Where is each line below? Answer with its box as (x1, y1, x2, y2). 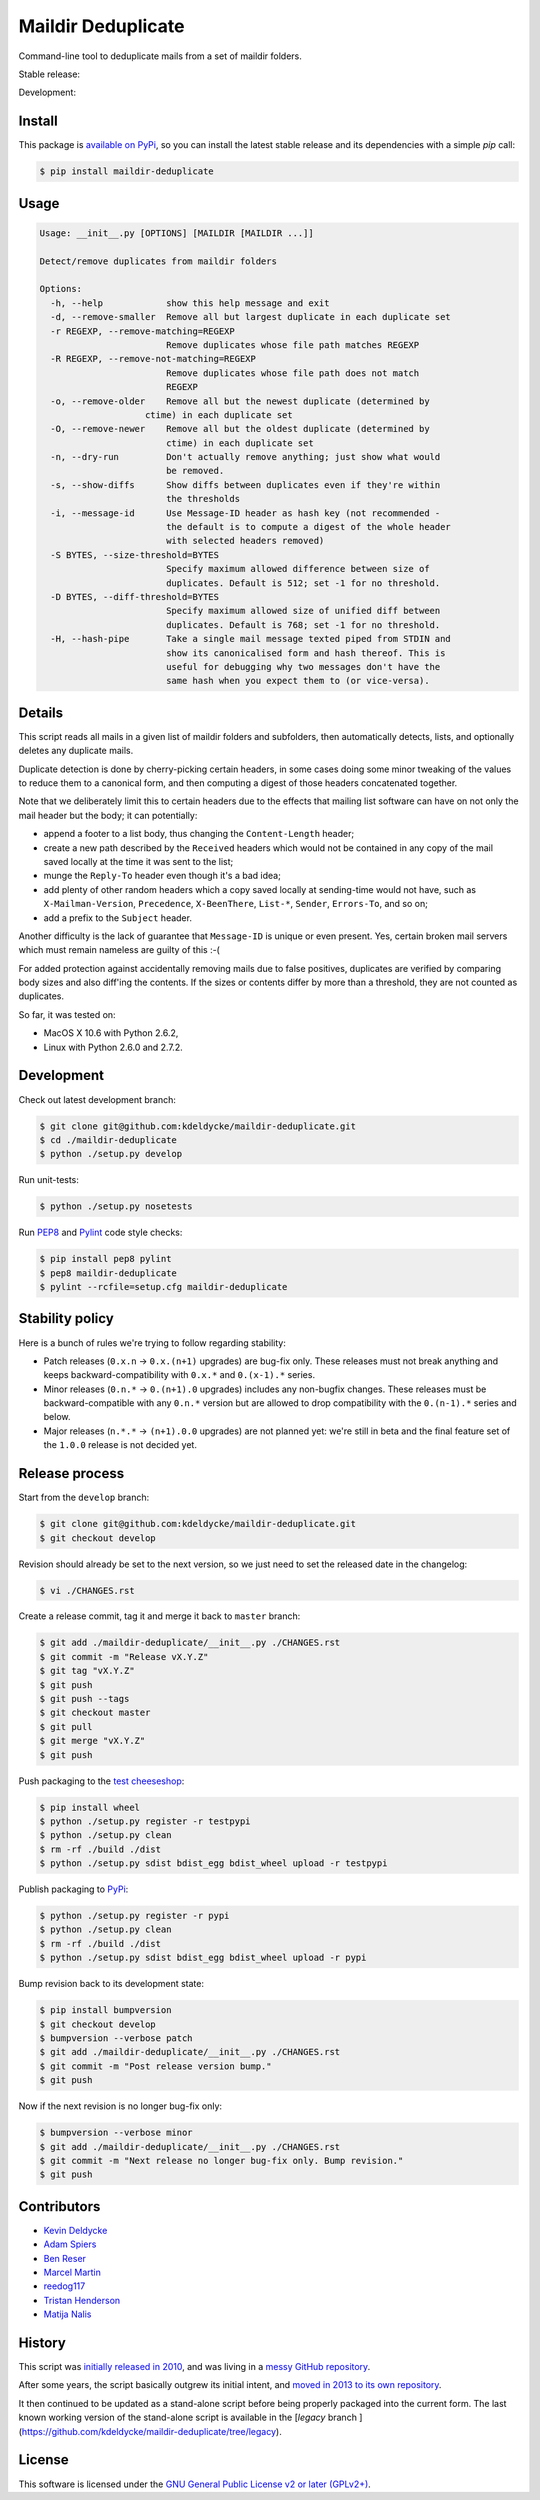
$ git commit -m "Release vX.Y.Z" (39, 1651, 209, 1662)
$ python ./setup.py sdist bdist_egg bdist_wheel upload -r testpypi (39, 1858, 388, 1869)
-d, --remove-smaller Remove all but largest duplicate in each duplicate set (50, 311, 452, 323)
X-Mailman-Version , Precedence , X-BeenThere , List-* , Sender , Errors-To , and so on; (43, 898, 429, 910)
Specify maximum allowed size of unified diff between (165, 605, 441, 617)
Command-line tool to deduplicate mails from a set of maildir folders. (18, 50, 302, 62)
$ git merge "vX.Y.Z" (39, 1735, 146, 1747)
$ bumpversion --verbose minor (39, 2127, 194, 2139)
